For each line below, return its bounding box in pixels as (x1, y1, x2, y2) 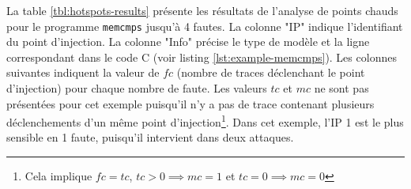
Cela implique (25, 168, 92, 184)
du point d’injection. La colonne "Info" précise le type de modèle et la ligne (6, 33, 370, 50)
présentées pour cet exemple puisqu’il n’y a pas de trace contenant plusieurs (6, 95, 375, 112)
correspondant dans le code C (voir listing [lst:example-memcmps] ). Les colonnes (6, 48, 397, 65)
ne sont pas (314, 80, 369, 96)
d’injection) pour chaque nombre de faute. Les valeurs (6, 80, 267, 96)
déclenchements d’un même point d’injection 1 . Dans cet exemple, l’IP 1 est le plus (6, 112, 404, 130)
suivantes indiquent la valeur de (6, 64, 160, 81)
